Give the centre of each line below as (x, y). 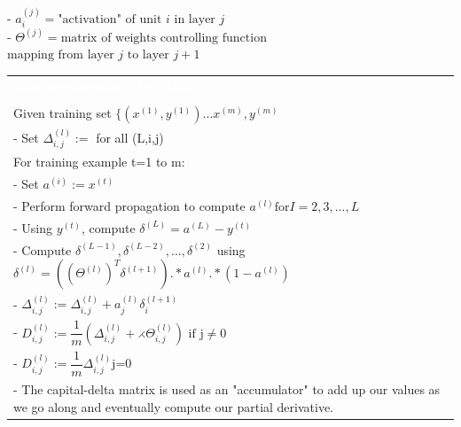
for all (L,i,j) (130, 137)
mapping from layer (61, 55)
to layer (148, 55)
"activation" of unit (110, 19)
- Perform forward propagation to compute (129, 206)
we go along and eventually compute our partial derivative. (174, 406)
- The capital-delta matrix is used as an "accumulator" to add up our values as (227, 389)
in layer (195, 19)
